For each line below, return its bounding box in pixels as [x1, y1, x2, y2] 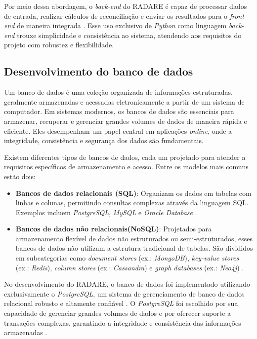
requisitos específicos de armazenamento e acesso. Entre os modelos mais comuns [4, 161, 249, 172]
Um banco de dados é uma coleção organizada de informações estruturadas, [4, 87, 233, 97]
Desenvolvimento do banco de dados [4, 64, 193, 79]
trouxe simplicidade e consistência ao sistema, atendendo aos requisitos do [17, 30, 242, 40]
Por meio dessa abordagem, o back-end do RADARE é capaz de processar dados [4, 1, 247, 11]
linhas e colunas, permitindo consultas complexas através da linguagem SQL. [15, 197, 249, 208]
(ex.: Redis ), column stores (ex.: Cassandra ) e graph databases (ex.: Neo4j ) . [15, 262, 244, 272]
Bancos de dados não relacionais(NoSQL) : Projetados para [15, 224, 212, 234]
